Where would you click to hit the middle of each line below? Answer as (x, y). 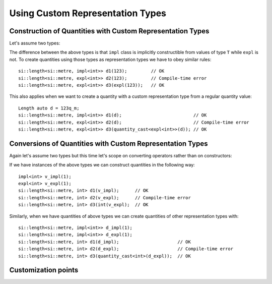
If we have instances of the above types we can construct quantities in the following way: (102, 165)
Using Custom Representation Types (88, 13)
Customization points (44, 270)
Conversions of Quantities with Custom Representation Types (109, 144)
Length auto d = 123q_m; (49, 108)
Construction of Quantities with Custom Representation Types (109, 31)
